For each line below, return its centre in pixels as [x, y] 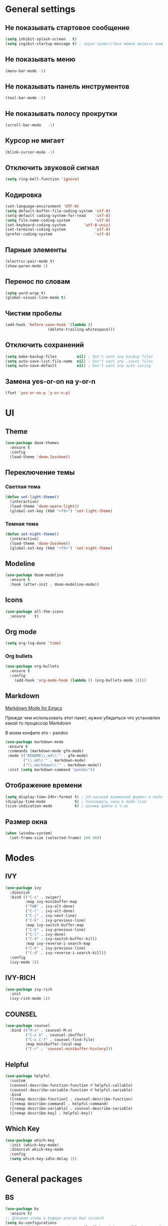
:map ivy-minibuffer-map [51, 902]
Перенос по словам [38, 282]
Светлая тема [23, 486]
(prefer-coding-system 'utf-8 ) [58, 234]
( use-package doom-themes [32, 443]
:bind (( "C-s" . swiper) [35, 897]
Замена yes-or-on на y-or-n [50, 381]
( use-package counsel [28, 1025]
